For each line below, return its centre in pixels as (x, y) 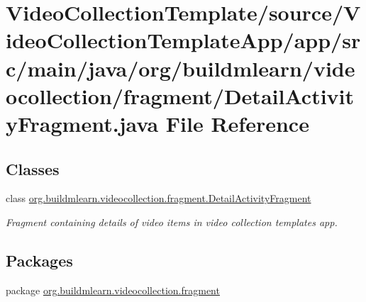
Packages (39, 260)
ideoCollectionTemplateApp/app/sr (183, 40)
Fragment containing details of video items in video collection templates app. (172, 222)
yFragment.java (82, 123)
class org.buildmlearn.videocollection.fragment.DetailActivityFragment (159, 198)
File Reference (237, 123)
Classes (33, 168)
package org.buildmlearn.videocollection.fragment (113, 290)
